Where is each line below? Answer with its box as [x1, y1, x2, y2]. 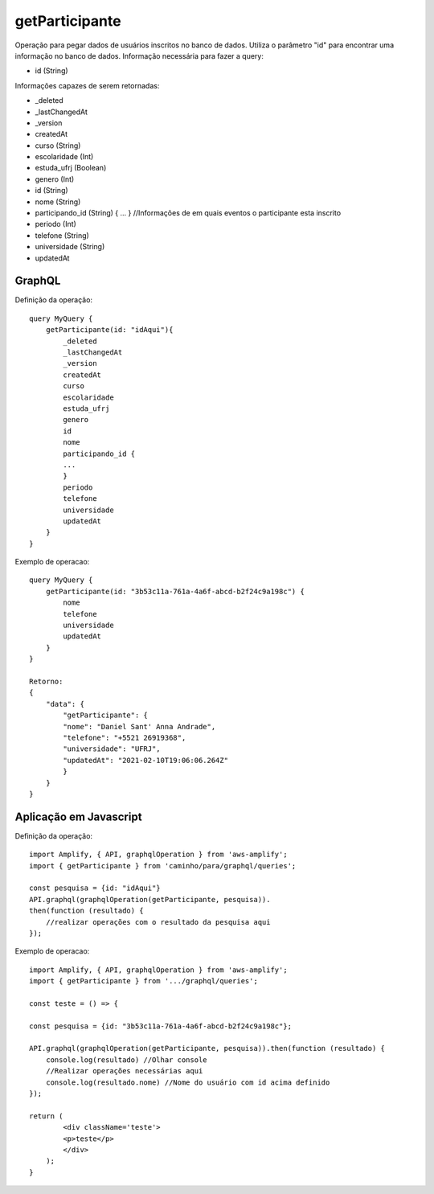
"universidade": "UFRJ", [63, 745, 161, 753]
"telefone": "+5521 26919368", [63, 732, 186, 742]
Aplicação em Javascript [14, 810, 142, 823]
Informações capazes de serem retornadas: [14, 80, 160, 90]
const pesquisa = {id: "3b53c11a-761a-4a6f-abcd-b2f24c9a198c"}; [29, 1021, 293, 1031]
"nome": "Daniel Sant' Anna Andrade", [63, 722, 216, 731]
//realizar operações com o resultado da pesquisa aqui [45, 917, 271, 926]
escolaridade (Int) [35, 152, 94, 162]
